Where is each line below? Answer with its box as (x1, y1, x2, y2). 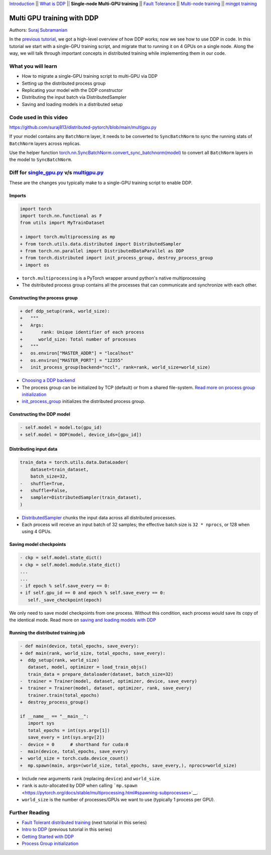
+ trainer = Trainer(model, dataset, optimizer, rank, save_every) (20, 685, 192, 691)
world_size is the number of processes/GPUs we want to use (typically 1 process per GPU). (22, 796, 215, 802)
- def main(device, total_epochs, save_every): (20, 643, 139, 649)
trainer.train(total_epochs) (28, 692, 100, 698)
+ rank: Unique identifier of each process (20, 329, 145, 335)
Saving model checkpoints (9, 541, 66, 547)
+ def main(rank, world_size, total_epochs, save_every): (20, 650, 166, 656)
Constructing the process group (9, 295, 78, 301)
